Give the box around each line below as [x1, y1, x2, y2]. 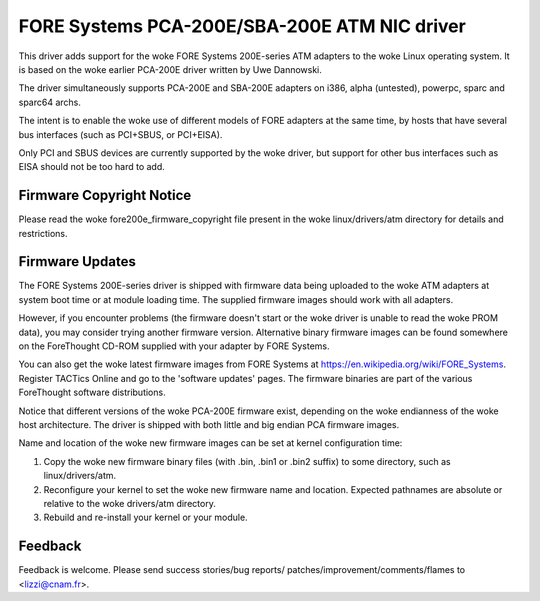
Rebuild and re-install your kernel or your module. [43, 511, 249, 524]
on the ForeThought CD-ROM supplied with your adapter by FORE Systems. [18, 340, 330, 352]
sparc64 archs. [18, 96, 82, 108]
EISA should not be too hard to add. [18, 161, 165, 173]
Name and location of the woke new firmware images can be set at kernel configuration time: [18, 437, 403, 449]
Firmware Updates [18, 253, 137, 270]
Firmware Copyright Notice [18, 187, 192, 204]
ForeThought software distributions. [18, 386, 166, 399]
